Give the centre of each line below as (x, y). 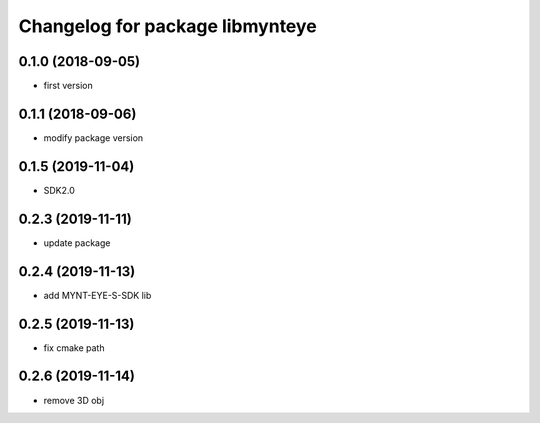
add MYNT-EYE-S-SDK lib (97, 295)
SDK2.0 (59, 190)
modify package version (93, 137)
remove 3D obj (74, 400)
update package (77, 242)
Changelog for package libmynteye (167, 26)
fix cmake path (74, 347)
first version (68, 86)
